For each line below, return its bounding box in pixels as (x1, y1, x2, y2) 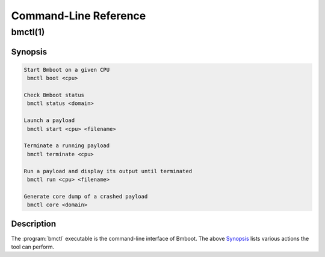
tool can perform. (11, 243, 54, 250)
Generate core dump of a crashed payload (23, 193, 148, 200)
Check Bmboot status (23, 91, 84, 98)
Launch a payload (23, 117, 75, 124)
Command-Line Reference (11, 9, 146, 22)
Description (11, 219, 57, 229)
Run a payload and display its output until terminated (23, 168, 193, 174)
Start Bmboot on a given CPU (23, 66, 110, 73)
